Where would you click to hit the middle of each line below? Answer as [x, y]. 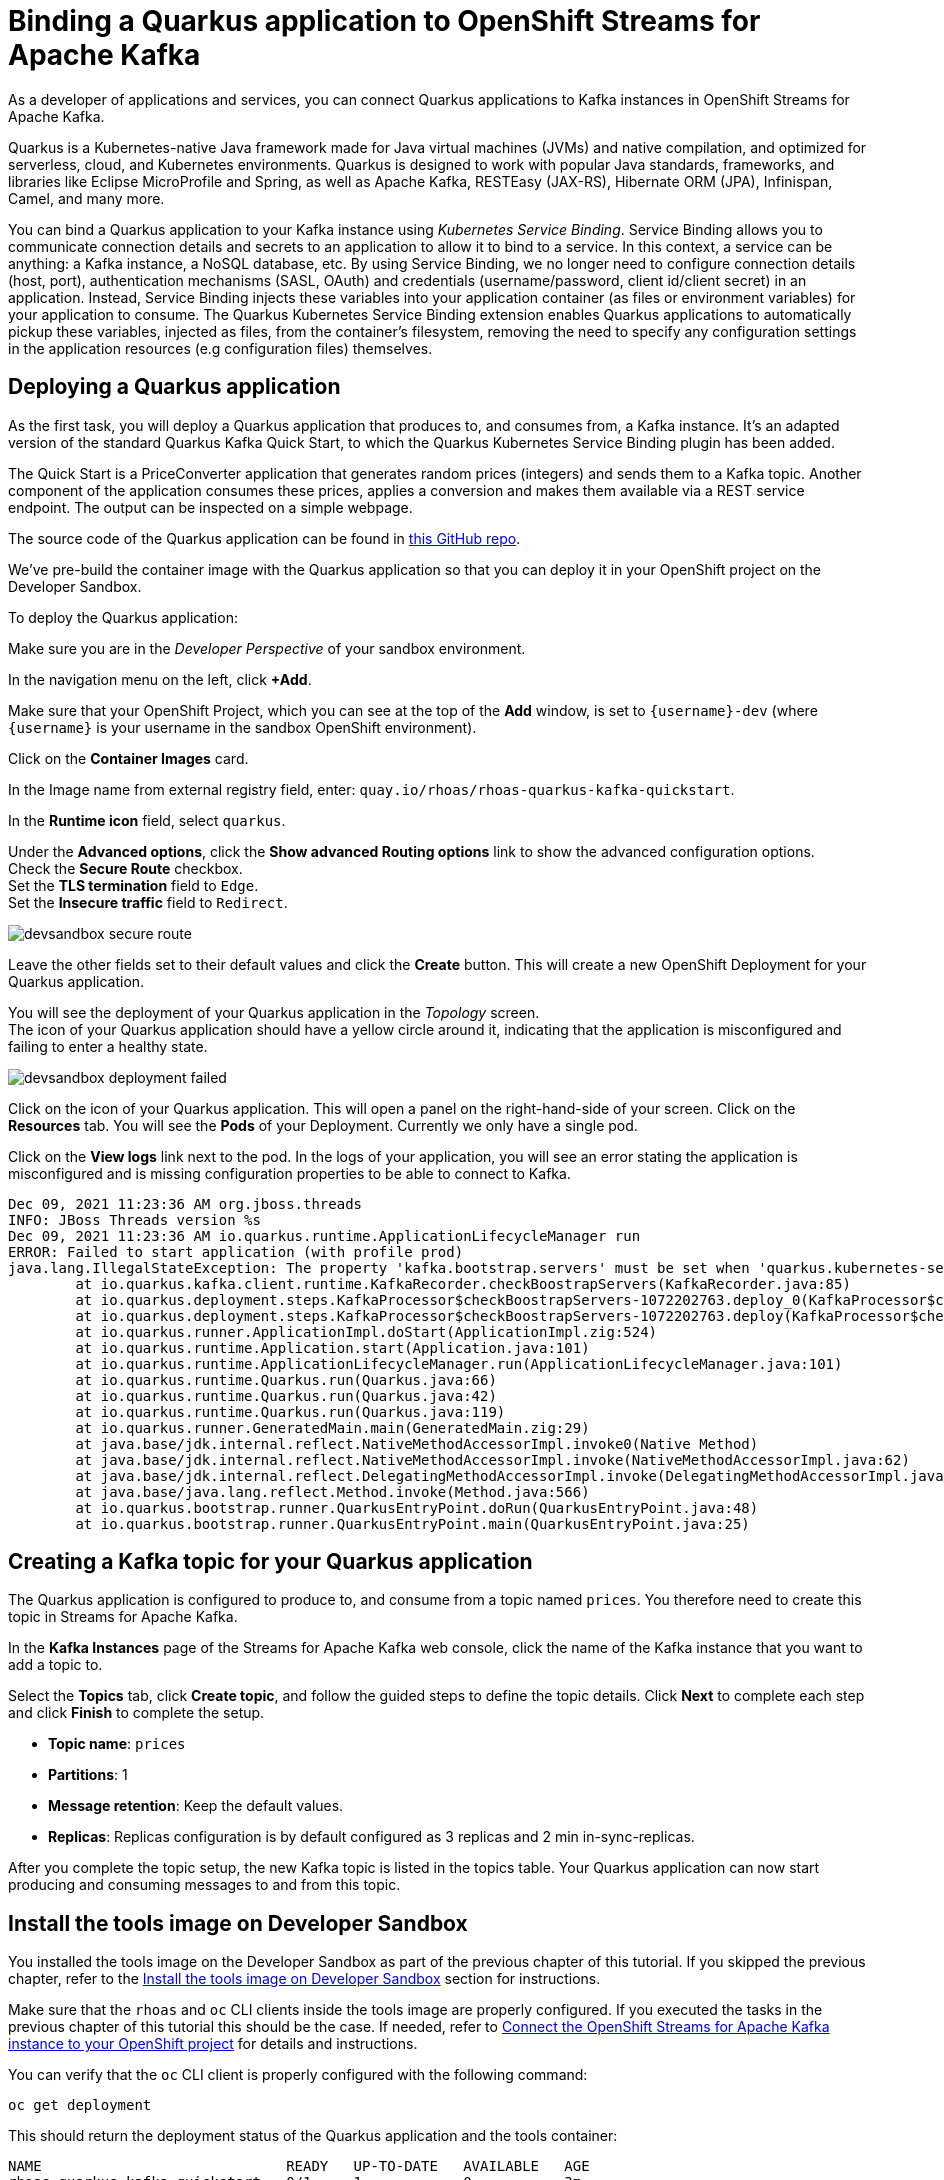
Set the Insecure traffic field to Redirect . [148, 902]
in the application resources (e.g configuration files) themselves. [220, 348]
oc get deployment [80, 2105]
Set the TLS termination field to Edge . [133, 885]
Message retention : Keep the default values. [196, 1806]
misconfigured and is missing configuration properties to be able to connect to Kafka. [289, 1173]
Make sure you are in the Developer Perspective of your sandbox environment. [267, 648]
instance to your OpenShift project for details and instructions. [213, 2044]
